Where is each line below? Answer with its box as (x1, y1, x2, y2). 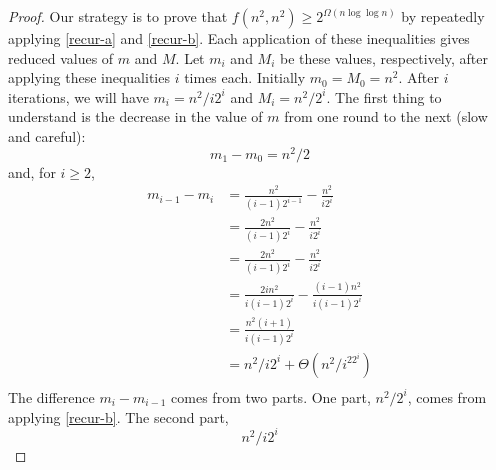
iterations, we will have (8, 86, 149, 107)
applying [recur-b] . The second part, (8, 406, 229, 427)
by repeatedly (401, 6, 485, 26)
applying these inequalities (8, 67, 170, 88)
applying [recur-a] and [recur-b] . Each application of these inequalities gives (8, 28, 470, 48)
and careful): (8, 125, 86, 146)
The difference (8, 386, 95, 407)
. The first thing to (326, 86, 442, 107)
